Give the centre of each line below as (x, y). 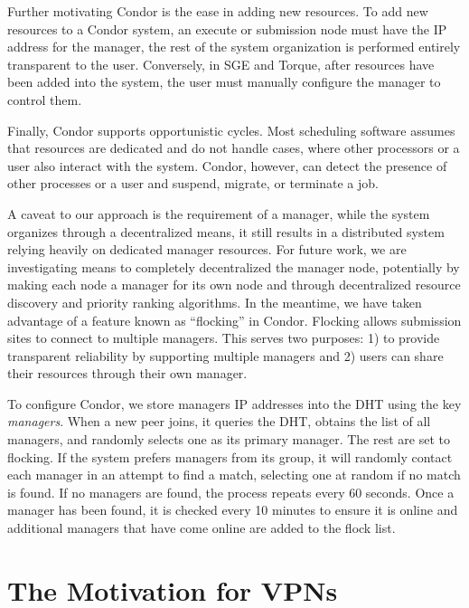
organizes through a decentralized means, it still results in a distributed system (226, 231)
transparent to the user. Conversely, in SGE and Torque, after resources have (221, 64)
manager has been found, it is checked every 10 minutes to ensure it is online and (233, 510)
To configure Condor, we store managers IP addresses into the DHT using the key (234, 403)
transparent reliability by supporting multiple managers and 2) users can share (225, 355)
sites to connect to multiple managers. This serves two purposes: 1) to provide (224, 338)
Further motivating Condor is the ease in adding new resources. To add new (218, 11)
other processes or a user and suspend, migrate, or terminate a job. (193, 183)
